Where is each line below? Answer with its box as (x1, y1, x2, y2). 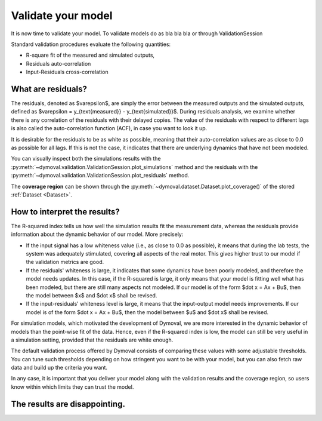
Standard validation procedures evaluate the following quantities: (11, 41, 171, 48)
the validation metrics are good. (26, 259, 104, 266)
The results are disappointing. (11, 399, 125, 409)
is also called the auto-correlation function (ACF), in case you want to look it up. (11, 125, 208, 132)
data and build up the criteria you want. (11, 364, 107, 371)
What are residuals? (11, 84, 88, 94)
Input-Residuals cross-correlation (26, 69, 109, 76)
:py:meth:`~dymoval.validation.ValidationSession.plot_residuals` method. (11, 172, 190, 179)
